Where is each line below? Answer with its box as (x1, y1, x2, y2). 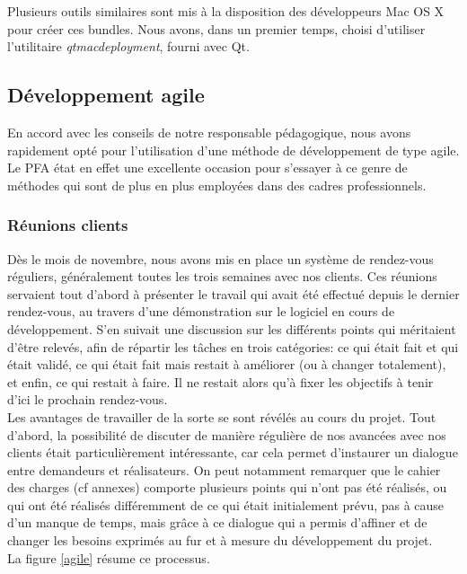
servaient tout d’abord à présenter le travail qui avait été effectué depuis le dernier (7, 284, 460, 303)
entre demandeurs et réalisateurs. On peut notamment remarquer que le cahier (7, 460, 441, 479)
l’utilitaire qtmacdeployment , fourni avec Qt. (7, 37, 250, 56)
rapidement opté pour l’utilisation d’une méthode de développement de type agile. (7, 140, 460, 159)
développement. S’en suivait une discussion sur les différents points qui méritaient (7, 319, 456, 338)
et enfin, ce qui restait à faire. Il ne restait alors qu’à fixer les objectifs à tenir (7, 372, 434, 391)
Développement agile (7, 81, 205, 109)
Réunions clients (7, 214, 128, 236)
